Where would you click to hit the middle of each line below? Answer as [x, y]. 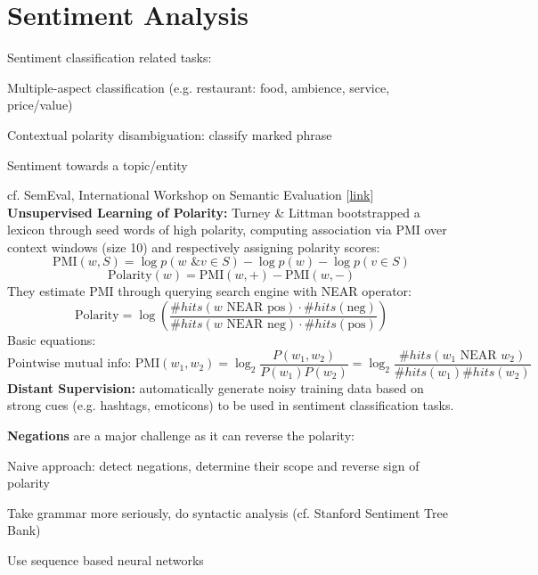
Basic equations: [52, 340]
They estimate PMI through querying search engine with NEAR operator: [210, 291]
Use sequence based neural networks [106, 559]
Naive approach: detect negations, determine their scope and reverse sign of [213, 465]
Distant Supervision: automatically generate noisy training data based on [216, 387]
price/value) [40, 105]
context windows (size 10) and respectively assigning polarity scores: [194, 246]
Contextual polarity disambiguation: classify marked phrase [170, 134]
